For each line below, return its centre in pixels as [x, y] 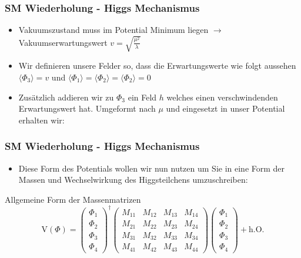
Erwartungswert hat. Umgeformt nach [87, 108]
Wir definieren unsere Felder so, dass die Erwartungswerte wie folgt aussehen [157, 66]
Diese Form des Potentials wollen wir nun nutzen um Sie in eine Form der [152, 168]
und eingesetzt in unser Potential [225, 108]
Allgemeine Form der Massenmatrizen [73, 199]
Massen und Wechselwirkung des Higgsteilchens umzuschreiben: [133, 180]
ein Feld [142, 97]
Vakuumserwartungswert [63, 42]
